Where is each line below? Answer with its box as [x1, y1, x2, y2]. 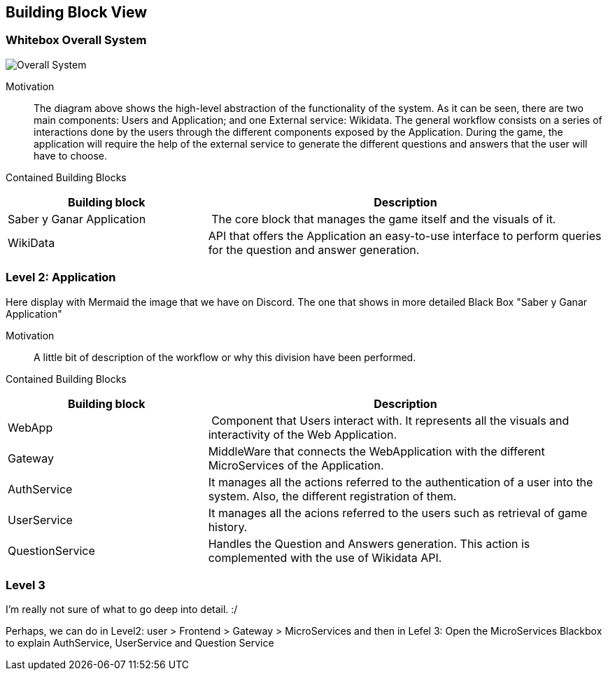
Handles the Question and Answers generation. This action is [208, 536, 530, 551]
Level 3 [6, 577, 45, 592]
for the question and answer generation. [208, 242, 420, 257]
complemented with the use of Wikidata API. [208, 550, 442, 565]
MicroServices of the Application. [208, 458, 384, 472]
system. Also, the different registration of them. [208, 488, 457, 503]
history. [208, 519, 248, 534]
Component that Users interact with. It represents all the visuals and [211, 413, 570, 428]
